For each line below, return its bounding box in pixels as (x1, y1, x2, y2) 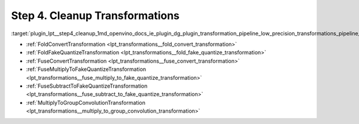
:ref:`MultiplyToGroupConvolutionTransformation (26, 99, 146, 106)
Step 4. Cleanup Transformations (11, 9, 180, 22)
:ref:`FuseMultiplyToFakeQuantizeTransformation (26, 66, 147, 73)
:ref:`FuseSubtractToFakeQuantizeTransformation (26, 82, 148, 89)
